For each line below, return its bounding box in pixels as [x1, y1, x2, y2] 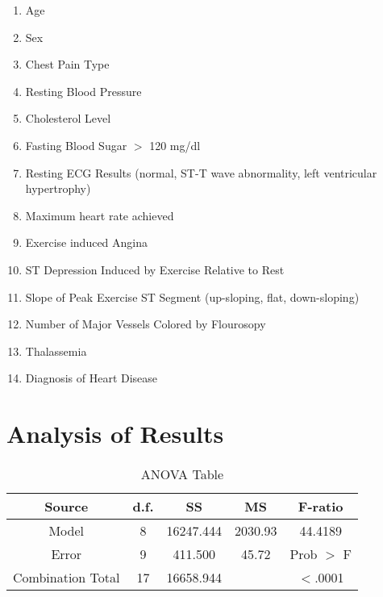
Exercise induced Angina [25, 234, 148, 251]
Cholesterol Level [25, 110, 111, 127]
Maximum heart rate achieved [25, 207, 174, 223]
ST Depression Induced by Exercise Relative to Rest [25, 261, 285, 278]
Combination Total [13, 568, 120, 587]
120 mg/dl [149, 136, 201, 153]
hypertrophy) [25, 180, 91, 197]
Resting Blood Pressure [25, 82, 142, 99]
